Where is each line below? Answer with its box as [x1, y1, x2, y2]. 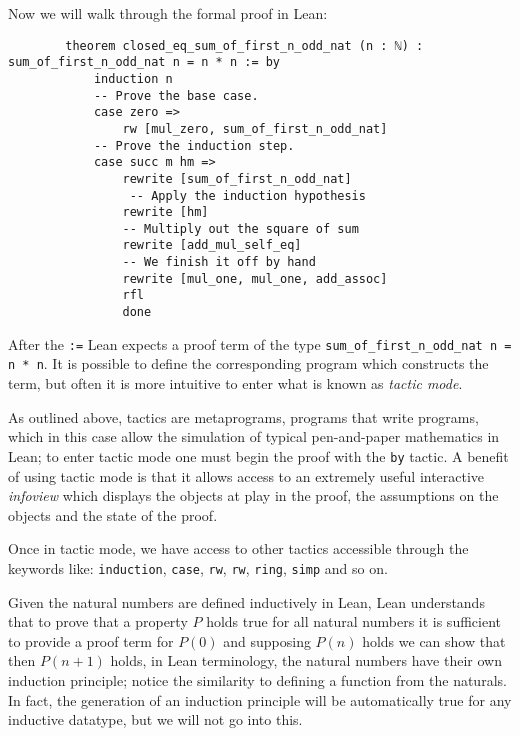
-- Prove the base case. [93, 88, 259, 103]
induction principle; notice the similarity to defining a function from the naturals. [8, 669, 507, 690]
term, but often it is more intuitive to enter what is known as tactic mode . [8, 373, 463, 394]
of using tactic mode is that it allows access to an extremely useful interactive [8, 465, 485, 486]
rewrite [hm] [122, 205, 209, 220]
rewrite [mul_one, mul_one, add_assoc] [122, 271, 388, 286]
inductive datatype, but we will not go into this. [8, 709, 303, 730]
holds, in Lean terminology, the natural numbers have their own [110, 650, 502, 671]
